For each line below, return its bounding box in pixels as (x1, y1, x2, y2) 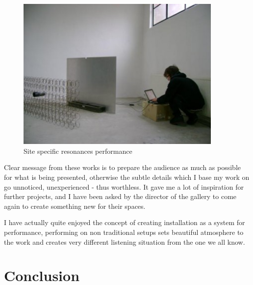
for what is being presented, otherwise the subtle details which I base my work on (4, 171, 250, 182)
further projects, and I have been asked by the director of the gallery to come (4, 191, 237, 201)
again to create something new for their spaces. (4, 200, 146, 211)
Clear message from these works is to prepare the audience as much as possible (4, 162, 241, 172)
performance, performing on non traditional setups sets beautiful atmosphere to (4, 227, 244, 237)
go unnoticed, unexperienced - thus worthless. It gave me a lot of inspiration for (4, 181, 244, 192)
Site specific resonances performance (24, 145, 132, 156)
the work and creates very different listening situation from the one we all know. (4, 236, 245, 247)
